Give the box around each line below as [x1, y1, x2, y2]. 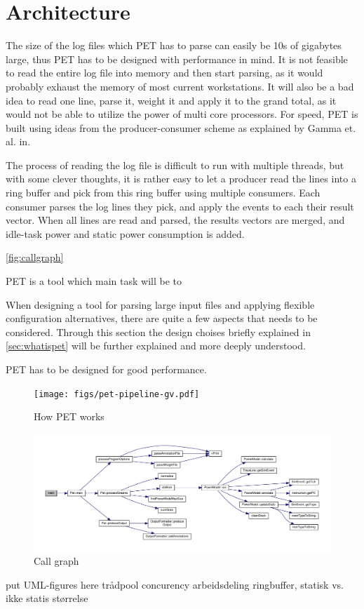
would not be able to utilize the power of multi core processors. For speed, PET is [6, 107, 358, 121]
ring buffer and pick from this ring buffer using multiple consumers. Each [6, 185, 321, 200]
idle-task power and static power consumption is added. [6, 226, 245, 241]
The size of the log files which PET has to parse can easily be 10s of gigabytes [6, 38, 342, 53]
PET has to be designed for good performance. [6, 362, 207, 376]
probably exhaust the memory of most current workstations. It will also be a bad [6, 79, 354, 93]
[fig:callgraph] [6, 250, 64, 265]
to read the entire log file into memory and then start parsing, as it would [6, 65, 323, 80]
